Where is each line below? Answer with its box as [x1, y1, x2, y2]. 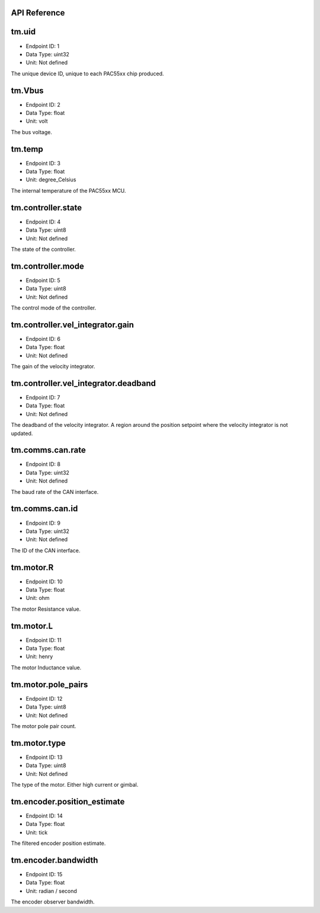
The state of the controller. [11, 245, 76, 253]
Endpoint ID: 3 [25, 159, 60, 167]
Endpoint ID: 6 [25, 335, 60, 342]
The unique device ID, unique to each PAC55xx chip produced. [11, 70, 164, 77]
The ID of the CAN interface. [11, 547, 81, 554]
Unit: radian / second [25, 887, 77, 895]
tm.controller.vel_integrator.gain [11, 320, 135, 330]
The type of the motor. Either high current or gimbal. [11, 781, 139, 788]
